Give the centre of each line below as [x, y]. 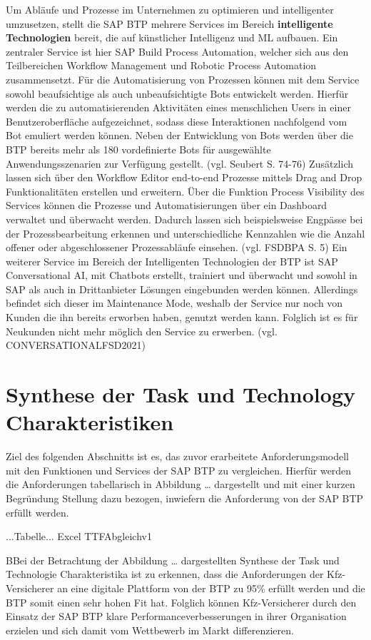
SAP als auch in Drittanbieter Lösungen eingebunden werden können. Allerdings [182, 289]
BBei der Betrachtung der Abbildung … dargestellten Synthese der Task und [173, 560]
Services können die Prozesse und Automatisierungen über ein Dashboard [167, 205]
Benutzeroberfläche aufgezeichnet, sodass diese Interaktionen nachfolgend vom [177, 121]
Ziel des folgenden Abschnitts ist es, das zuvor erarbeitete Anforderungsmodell [178, 456]
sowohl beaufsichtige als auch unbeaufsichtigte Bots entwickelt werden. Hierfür [177, 93]
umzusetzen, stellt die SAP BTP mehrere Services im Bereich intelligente [169, 23]
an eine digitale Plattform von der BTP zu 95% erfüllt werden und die [211, 588]
